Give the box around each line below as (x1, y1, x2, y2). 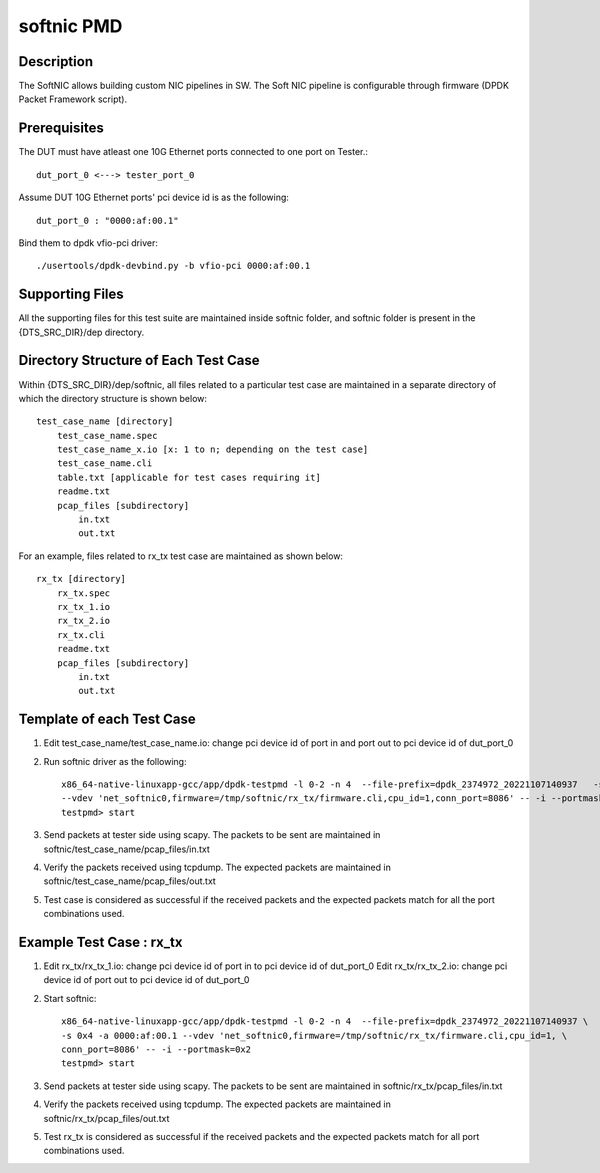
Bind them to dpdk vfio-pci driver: (18, 236, 159, 249)
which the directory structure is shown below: (18, 392, 208, 404)
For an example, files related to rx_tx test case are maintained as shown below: (18, 550, 344, 562)
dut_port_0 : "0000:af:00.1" (36, 215, 179, 226)
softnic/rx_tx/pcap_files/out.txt (43, 1112, 170, 1124)
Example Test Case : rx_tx (18, 933, 183, 950)
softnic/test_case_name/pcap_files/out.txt (43, 875, 217, 887)
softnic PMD (18, 15, 123, 37)
